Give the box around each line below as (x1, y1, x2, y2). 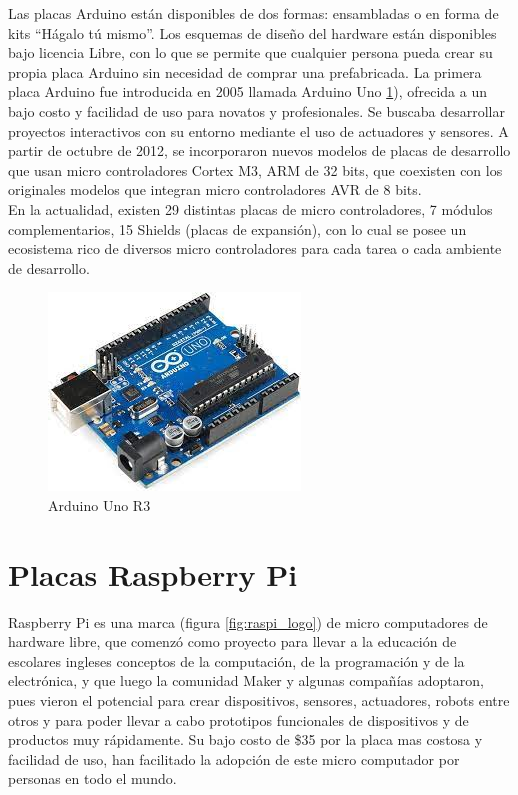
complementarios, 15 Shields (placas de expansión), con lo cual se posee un (8, 218, 467, 239)
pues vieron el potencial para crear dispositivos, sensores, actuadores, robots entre (8, 690, 510, 710)
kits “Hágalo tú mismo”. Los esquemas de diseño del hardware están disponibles (8, 22, 497, 43)
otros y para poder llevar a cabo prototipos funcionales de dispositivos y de (8, 709, 469, 730)
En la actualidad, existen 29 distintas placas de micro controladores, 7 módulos (8, 198, 493, 219)
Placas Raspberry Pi (8, 553, 298, 594)
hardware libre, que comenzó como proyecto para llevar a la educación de (8, 631, 457, 652)
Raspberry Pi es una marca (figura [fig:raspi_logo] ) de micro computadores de (8, 611, 488, 632)
